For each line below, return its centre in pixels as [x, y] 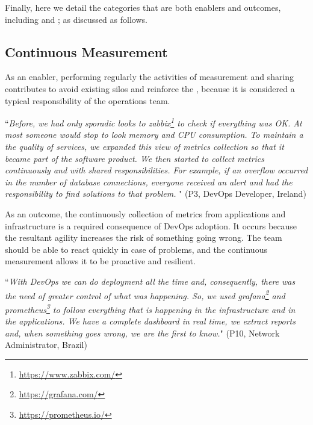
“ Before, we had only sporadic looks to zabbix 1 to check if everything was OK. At [153, 122]
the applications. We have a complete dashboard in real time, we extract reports [150, 321]
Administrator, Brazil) [46, 345]
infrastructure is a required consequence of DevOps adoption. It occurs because [151, 225]
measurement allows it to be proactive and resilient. [100, 261]
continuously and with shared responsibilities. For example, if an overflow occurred [156, 170]
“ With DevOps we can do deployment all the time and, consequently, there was [150, 281]
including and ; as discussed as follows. [76, 19]
